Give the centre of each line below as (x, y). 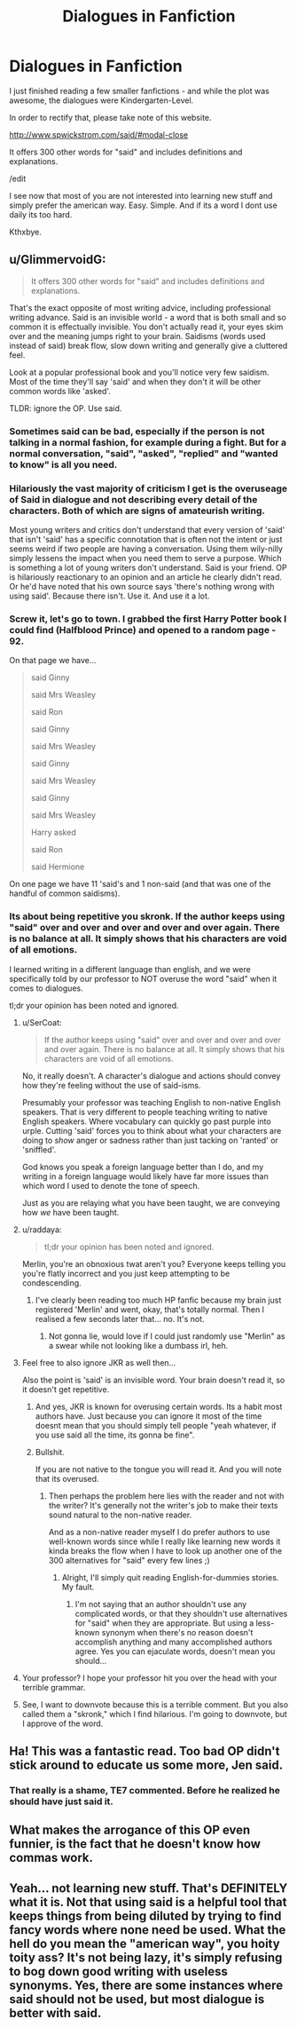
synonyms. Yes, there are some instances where (146, 1985)
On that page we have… (53, 661)
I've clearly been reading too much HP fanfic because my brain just (158, 1300)
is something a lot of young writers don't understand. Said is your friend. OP (148, 567)
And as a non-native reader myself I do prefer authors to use (159, 1532)
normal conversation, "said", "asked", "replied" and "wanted (144, 453)
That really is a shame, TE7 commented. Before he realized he (145, 1790)
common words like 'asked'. (60, 391)
